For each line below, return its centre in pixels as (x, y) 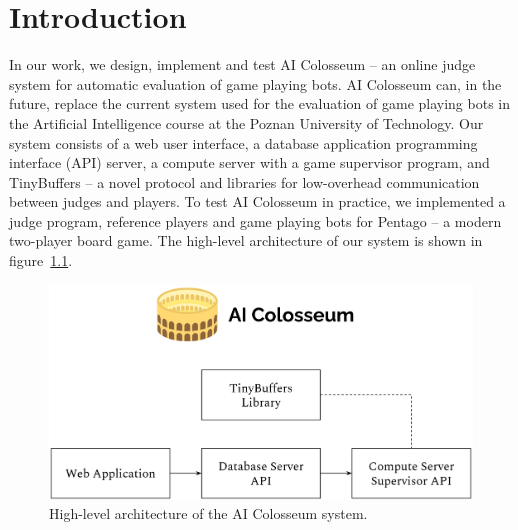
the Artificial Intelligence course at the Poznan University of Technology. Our (246, 122)
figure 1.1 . (41, 260)
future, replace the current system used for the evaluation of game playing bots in (260, 103)
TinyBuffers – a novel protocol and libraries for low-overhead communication (244, 181)
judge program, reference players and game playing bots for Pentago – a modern (255, 220)
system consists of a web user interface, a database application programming (243, 142)
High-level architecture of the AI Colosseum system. (208, 513)
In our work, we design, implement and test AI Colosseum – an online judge (242, 64)
